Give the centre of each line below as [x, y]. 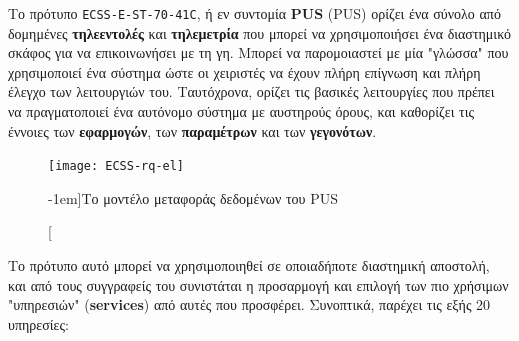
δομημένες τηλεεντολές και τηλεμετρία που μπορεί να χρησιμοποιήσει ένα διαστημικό [259, 32]
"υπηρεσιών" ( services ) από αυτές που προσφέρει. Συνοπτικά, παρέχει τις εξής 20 [249, 304]
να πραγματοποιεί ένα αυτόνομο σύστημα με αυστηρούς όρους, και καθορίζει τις [241, 111]
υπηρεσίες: [38, 323]
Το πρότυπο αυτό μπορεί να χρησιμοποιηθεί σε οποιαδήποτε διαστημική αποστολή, [249, 265]
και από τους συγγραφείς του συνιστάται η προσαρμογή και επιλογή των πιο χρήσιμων [258, 284]
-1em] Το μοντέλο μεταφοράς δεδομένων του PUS [193, 197]
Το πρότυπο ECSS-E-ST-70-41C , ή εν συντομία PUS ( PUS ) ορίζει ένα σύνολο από [254, 13]
